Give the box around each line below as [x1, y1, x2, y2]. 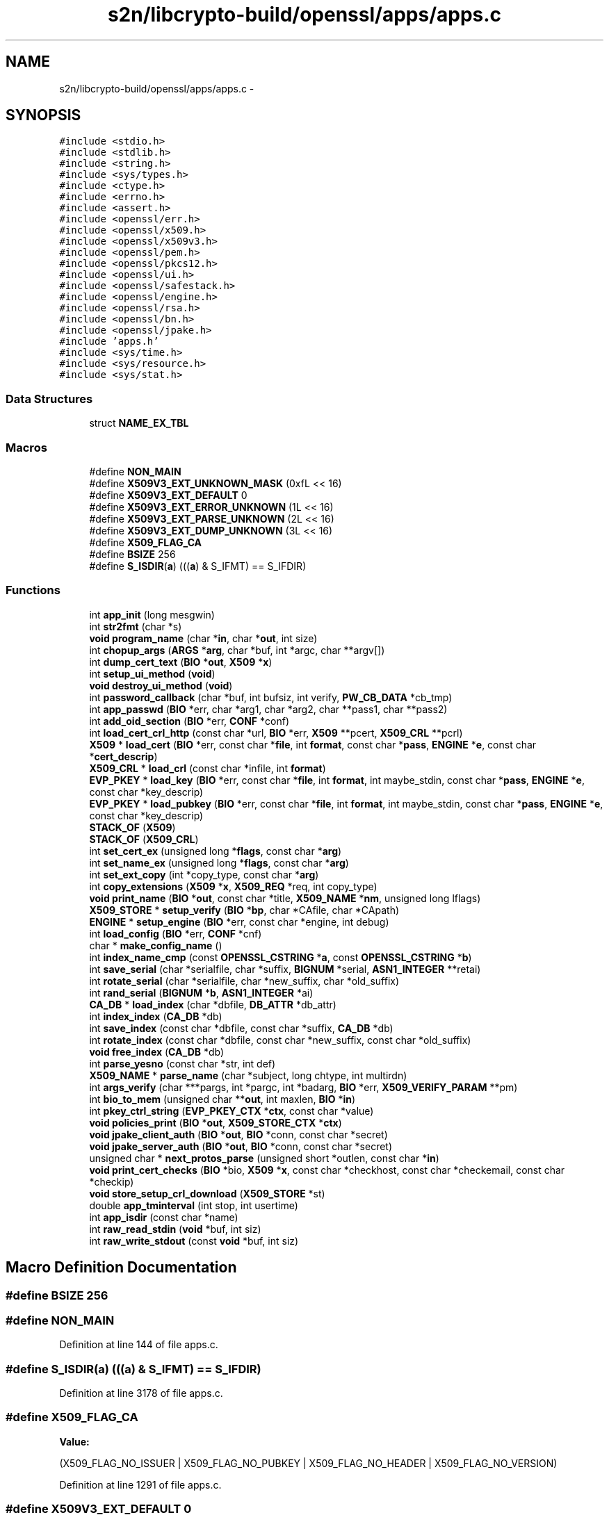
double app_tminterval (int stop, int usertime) [89, 1199, 298, 1211]
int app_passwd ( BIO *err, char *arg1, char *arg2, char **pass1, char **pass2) [89, 703, 448, 715]
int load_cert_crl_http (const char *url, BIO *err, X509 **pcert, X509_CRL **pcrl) [89, 726, 463, 739]
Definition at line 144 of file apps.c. [59, 1338, 218, 1351]
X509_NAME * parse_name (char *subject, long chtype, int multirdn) [89, 1069, 407, 1081]
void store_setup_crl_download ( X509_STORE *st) [89, 1187, 325, 1199]
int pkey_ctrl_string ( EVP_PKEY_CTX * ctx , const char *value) [89, 1104, 374, 1117]
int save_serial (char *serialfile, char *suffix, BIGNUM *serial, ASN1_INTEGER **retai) [89, 963, 481, 975]
